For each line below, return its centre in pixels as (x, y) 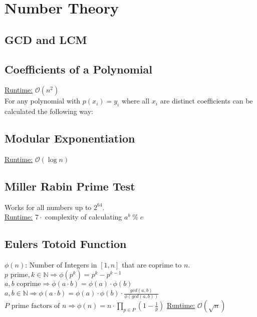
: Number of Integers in (61, 265)
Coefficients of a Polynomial (78, 69)
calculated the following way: (49, 111)
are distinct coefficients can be (206, 101)
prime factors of (36, 306)
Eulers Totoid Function (66, 244)
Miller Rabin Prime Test (70, 186)
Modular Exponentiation (70, 138)
